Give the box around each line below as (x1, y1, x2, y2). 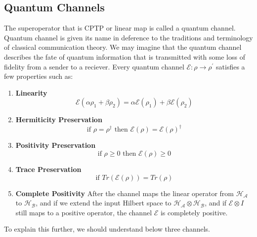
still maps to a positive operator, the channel (15, 207, 152, 217)
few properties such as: (4, 71, 73, 81)
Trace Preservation (15, 164, 82, 174)
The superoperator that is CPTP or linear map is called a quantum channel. (4, 23, 236, 33)
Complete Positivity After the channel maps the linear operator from (15, 188, 234, 198)
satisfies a (216, 61, 245, 71)
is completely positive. (160, 207, 228, 217)
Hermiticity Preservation (15, 114, 102, 125)
